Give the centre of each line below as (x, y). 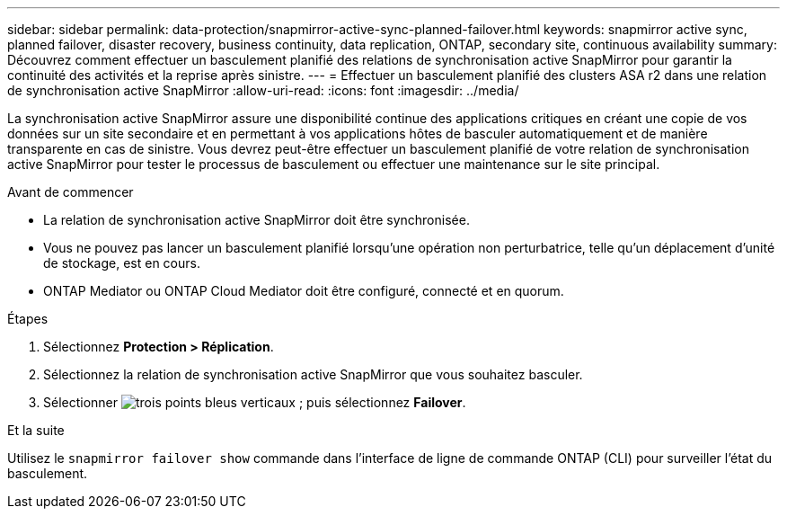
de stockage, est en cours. (122, 263)
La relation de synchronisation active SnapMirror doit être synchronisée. (256, 220)
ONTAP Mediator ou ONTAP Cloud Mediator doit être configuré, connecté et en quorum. (304, 291)
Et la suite (36, 430)
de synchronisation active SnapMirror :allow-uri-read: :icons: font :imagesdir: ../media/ (263, 90)
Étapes (28, 319)
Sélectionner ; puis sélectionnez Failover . (255, 402)
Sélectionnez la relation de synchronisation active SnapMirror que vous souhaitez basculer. (313, 374)
